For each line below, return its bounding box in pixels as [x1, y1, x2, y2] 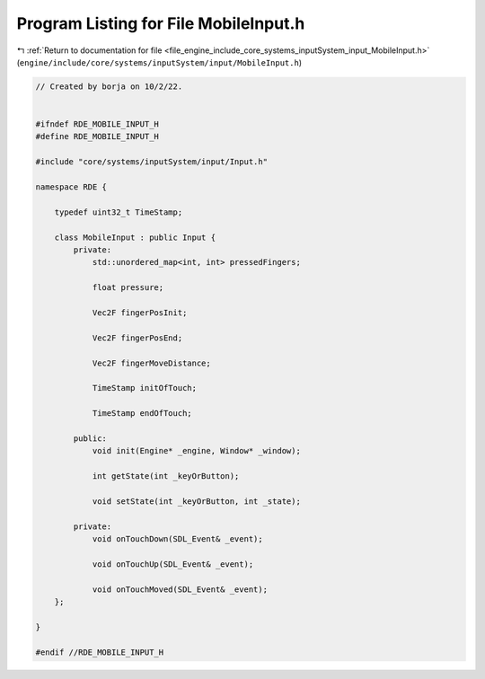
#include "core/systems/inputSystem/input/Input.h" [35, 157, 269, 167]
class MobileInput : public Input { [54, 232, 216, 242]
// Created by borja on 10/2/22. [35, 81, 183, 92]
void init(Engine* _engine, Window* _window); [92, 445, 301, 456]
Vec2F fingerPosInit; [92, 307, 188, 318]
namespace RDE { [35, 182, 108, 192]
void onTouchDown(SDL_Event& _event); [92, 533, 264, 543]
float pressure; [92, 283, 164, 293]
